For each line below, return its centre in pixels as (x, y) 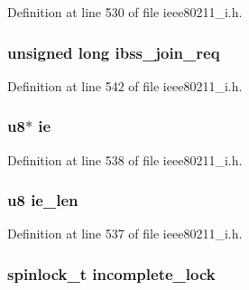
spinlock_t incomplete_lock (111, 273)
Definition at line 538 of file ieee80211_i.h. (125, 159)
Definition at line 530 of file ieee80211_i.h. (125, 12)
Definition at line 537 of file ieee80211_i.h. (125, 234)
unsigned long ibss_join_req (114, 52)
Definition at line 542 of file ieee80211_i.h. (125, 85)
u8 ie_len (43, 200)
